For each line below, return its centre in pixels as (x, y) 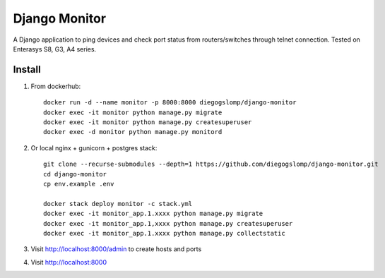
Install (27, 69)
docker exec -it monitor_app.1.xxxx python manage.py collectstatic (164, 233)
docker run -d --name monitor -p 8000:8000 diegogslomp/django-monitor (170, 103)
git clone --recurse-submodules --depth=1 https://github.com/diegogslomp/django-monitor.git (211, 164)
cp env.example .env (79, 184)
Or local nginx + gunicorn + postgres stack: (94, 147)
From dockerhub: (56, 86)
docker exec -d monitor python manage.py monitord (133, 132)
